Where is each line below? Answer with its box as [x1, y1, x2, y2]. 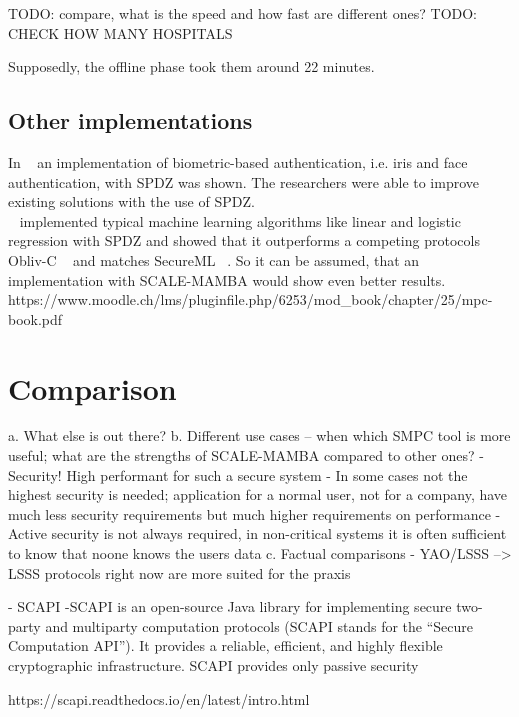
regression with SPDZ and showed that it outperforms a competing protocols [8, 230, 480, 251]
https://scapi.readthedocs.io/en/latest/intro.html [8, 688, 310, 709]
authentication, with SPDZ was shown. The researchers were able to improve [8, 171, 480, 192]
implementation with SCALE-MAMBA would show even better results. [8, 269, 446, 290]
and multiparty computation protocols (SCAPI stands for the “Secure [45, 615, 473, 636]
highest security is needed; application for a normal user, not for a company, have [8, 484, 508, 505]
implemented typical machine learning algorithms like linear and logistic [19, 210, 461, 231]
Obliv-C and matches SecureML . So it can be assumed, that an [8, 249, 420, 270]
